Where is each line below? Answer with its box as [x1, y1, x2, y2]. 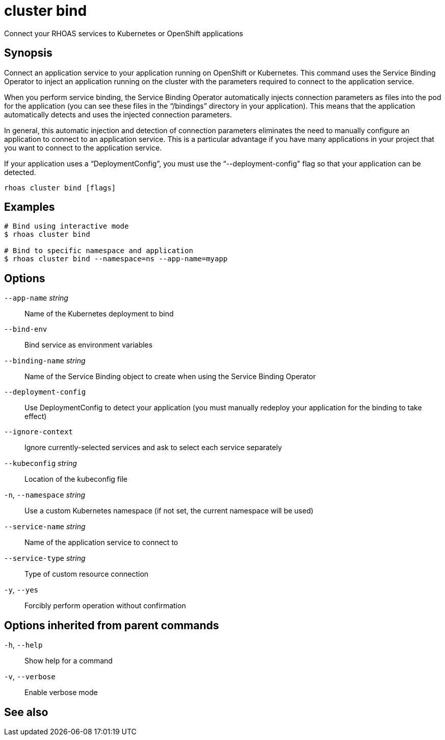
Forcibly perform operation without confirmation [24, 601, 186, 610]
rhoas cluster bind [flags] [4, 183, 116, 192]
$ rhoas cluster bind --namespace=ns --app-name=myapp [4, 255, 228, 263]
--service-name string [4, 522, 86, 531]
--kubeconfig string [4, 459, 77, 468]
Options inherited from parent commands [4, 619, 219, 632]
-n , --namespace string [4, 490, 86, 500]
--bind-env [4, 325, 47, 334]
